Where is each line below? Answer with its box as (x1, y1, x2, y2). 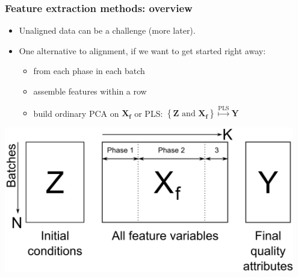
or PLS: (134, 107, 163, 119)
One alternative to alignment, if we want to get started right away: (19, 44, 266, 57)
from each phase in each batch (33, 64, 145, 77)
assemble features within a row (33, 85, 147, 97)
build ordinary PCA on (33, 107, 119, 119)
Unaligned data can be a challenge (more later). (19, 24, 196, 37)
